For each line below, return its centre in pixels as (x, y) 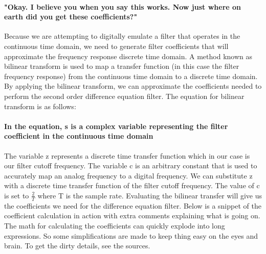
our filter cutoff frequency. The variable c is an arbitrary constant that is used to (131, 166)
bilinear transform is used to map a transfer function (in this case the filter (122, 66)
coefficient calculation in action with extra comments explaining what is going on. (132, 215)
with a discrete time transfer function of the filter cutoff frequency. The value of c (132, 185)
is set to (17, 195)
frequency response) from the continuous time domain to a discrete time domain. (131, 76)
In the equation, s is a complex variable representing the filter (116, 126)
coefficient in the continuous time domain (79, 136)
